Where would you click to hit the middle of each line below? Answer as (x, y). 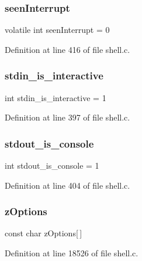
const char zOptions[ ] (44, 233)
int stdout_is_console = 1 (52, 165)
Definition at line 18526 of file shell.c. (72, 253)
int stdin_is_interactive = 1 (56, 97)
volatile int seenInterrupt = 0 (57, 30)
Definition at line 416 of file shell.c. (67, 49)
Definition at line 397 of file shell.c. (67, 117)
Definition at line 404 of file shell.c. (67, 185)
